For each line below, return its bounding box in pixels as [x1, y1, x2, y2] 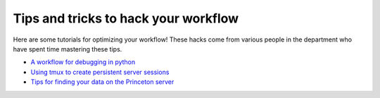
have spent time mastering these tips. [13, 44, 122, 53]
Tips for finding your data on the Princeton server [30, 78, 175, 86]
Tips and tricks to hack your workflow [13, 11, 239, 26]
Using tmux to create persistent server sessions [30, 68, 170, 76]
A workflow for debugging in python [30, 58, 136, 66]
